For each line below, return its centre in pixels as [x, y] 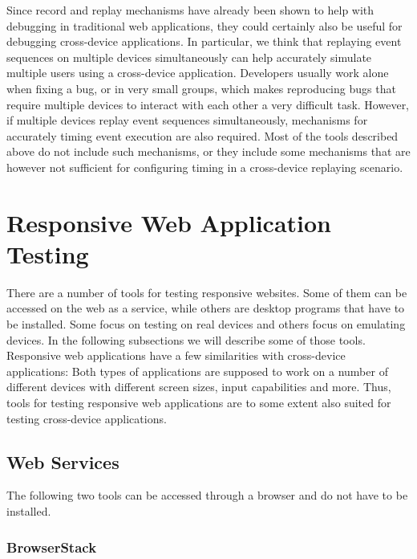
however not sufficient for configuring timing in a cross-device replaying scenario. [205, 167]
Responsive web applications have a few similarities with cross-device [176, 355]
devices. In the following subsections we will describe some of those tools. [186, 339]
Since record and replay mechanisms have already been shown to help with [190, 10]
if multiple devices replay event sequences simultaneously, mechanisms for [187, 120]
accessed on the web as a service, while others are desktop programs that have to [206, 308]
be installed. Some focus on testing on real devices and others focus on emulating [206, 324]
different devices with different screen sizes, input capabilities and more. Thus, [199, 387]
